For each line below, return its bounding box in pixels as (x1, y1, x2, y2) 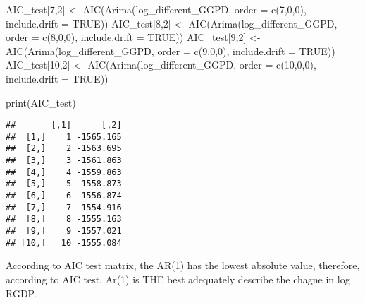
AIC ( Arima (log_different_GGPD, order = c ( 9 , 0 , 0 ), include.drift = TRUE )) (6, 43, 335, 58)
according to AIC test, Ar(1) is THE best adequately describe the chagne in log (6, 271, 350, 286)
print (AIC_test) (6, 95, 76, 109)
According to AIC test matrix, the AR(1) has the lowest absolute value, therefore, (6, 258, 360, 273)
